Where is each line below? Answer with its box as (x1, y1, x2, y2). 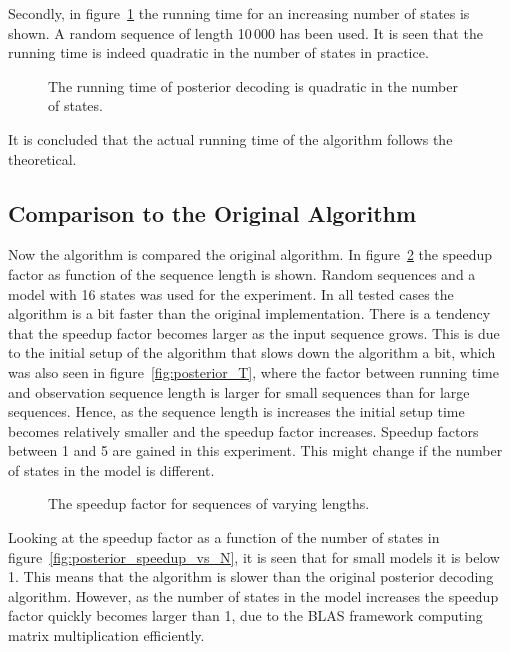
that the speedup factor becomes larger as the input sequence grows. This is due (8, 322, 500, 343)
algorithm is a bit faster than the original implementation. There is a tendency (8, 303, 491, 324)
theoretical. (8, 148, 77, 169)
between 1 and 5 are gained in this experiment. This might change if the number (8, 440, 503, 461)
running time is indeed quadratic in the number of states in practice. (8, 42, 429, 63)
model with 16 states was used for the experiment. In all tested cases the (8, 283, 454, 304)
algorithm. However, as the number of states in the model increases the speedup (8, 585, 499, 606)
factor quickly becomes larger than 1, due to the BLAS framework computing (8, 605, 483, 626)
